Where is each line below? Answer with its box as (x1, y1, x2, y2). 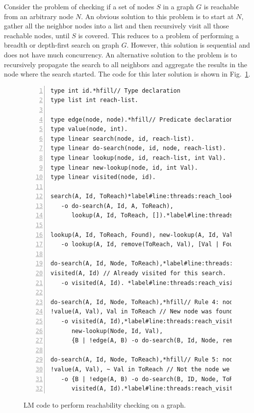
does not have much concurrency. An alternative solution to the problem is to (4, 49, 237, 59)
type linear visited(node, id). (51, 174, 156, 181)
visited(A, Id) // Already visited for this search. (51, 270, 226, 277)
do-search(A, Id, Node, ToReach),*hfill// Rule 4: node (51, 298, 237, 306)
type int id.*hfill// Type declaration (51, 87, 180, 94)
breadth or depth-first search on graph (4, 40, 119, 50)
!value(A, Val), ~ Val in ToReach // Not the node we (51, 365, 230, 373)
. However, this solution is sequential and (127, 40, 250, 50)
